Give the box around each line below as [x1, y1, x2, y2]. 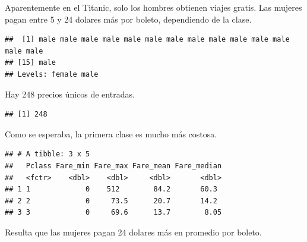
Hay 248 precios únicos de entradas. [5, 87, 135, 100]
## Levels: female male [5, 70, 99, 78]
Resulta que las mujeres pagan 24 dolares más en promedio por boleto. [5, 225, 262, 238]
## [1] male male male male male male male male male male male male [5, 35, 290, 44]
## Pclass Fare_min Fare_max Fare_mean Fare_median [5, 161, 222, 170]
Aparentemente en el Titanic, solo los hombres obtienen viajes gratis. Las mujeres [5, 1, 302, 13]
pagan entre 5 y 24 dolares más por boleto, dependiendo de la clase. [5, 12, 252, 25]
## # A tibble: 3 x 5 [5, 150, 90, 159]
